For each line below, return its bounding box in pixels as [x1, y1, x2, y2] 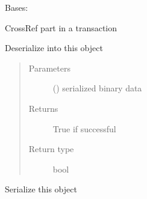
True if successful [52, 122, 116, 135]
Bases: [5, 1, 28, 13]
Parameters [28, 61, 70, 74]
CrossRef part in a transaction [5, 21, 117, 34]
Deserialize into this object [5, 41, 103, 54]
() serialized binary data [52, 82, 142, 94]
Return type [28, 142, 74, 155]
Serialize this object [5, 183, 77, 195]
